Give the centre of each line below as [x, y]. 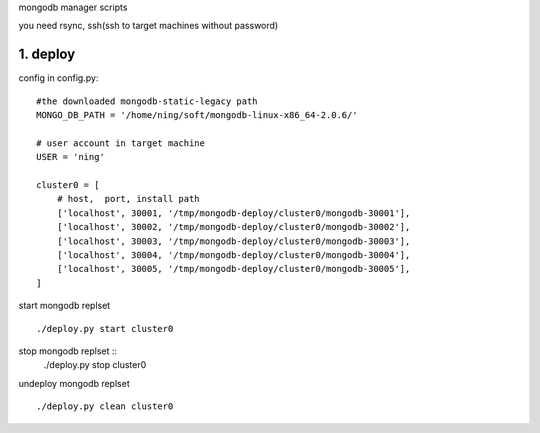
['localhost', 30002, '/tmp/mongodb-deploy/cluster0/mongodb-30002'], [233, 227]
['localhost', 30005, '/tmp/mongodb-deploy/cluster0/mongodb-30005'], [233, 269]
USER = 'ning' [70, 157]
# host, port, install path [128, 199]
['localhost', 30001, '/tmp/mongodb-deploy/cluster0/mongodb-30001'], [233, 213]
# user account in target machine [120, 143]
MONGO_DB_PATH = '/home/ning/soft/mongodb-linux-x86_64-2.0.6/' [197, 115]
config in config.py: [58, 78]
